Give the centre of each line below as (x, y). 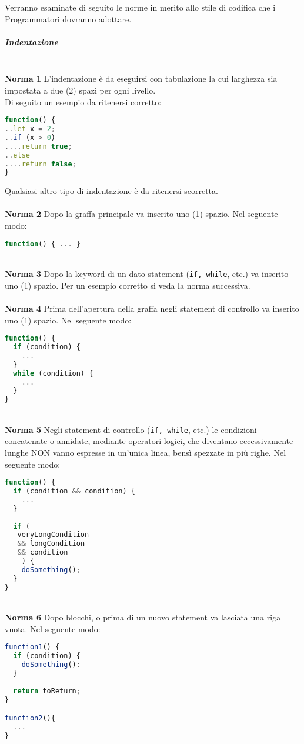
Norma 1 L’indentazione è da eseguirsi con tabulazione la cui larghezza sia (141, 79)
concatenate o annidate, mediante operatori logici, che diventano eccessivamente (149, 441)
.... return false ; (41, 164)
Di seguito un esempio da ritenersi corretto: (83, 101)
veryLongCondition (53, 535)
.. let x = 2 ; (30, 129)
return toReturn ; (47, 691)
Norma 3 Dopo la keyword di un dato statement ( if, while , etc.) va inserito (147, 274)
